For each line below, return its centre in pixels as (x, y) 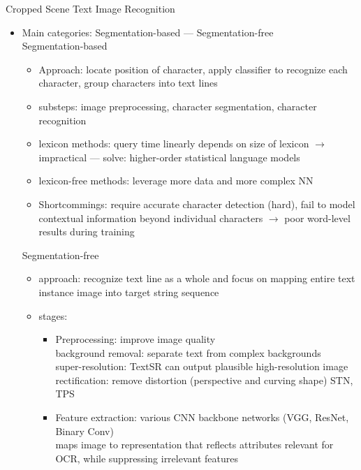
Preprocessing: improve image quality (135, 339)
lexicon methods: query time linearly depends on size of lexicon (174, 144)
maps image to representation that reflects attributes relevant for (194, 445)
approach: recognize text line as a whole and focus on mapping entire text (197, 278)
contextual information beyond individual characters (151, 218)
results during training (87, 232)
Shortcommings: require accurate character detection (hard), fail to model (197, 204)
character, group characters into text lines (128, 83)
